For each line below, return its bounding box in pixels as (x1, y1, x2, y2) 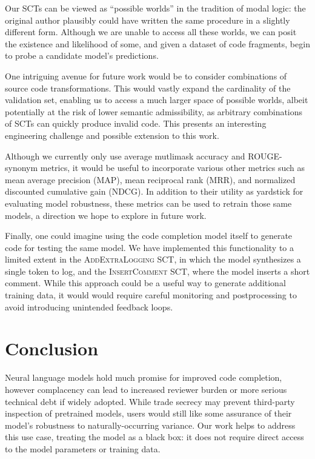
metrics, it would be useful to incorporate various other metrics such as (40, 161, 305, 174)
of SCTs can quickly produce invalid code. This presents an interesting (5, 117, 267, 130)
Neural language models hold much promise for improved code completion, (5, 371, 282, 384)
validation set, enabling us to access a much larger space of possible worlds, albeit (5, 93, 308, 106)
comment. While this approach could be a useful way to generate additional (5, 276, 286, 289)
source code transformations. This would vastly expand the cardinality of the (5, 81, 291, 94)
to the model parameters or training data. (5, 442, 161, 455)
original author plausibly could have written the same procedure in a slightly (5, 13, 290, 26)
